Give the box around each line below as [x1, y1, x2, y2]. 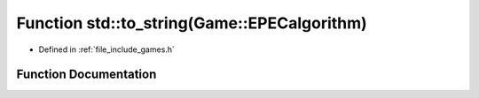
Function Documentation [16, 67, 157, 82]
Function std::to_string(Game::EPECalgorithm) [16, 13, 367, 33]
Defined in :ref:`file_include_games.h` [38, 44, 175, 55]
